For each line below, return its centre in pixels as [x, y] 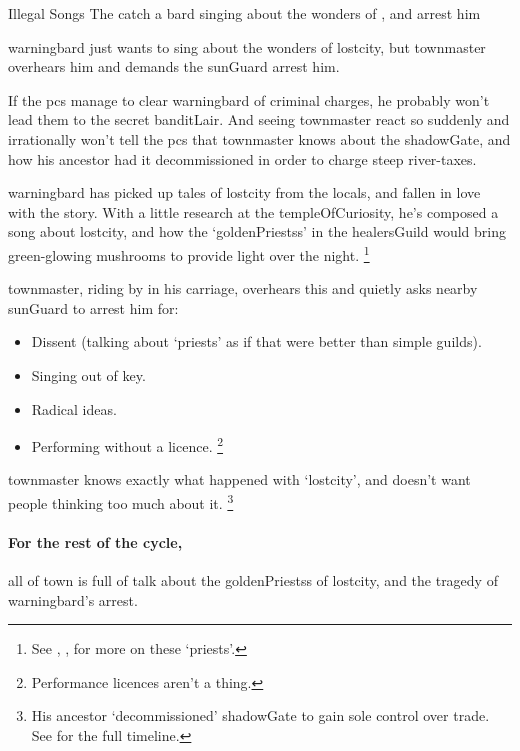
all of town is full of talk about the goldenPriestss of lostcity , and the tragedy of [253, 580]
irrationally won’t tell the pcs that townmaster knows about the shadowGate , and [259, 138]
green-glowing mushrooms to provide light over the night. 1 [189, 253]
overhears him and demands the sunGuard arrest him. [174, 66]
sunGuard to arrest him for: [93, 307]
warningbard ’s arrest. [73, 599]
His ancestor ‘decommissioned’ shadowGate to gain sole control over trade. [260, 715]
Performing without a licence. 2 [127, 444]
